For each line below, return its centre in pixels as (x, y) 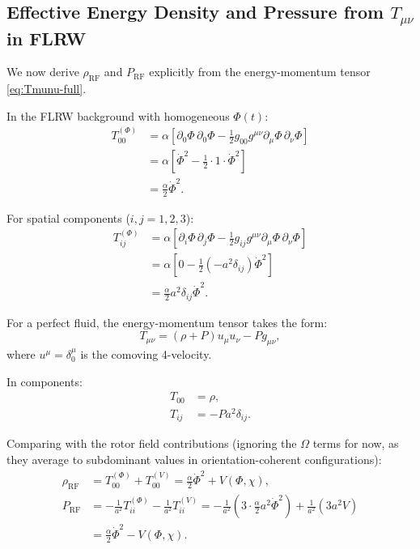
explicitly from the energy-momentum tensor (260, 72)
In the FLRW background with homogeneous (118, 115)
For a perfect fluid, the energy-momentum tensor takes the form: (167, 322)
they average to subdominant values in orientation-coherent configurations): (194, 459)
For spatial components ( (68, 217)
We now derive (43, 72)
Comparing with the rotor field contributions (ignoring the (152, 443)
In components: (45, 381)
